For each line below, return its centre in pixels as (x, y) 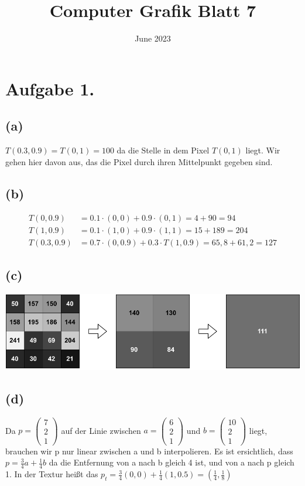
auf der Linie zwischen (101, 430)
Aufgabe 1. (50, 88)
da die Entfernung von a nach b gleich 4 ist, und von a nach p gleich (172, 462)
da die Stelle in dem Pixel (163, 150)
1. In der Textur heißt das (52, 474)
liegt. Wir (263, 150)
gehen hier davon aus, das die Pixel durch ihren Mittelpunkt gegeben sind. (139, 161)
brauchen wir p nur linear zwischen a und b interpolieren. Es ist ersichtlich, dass (149, 451)
